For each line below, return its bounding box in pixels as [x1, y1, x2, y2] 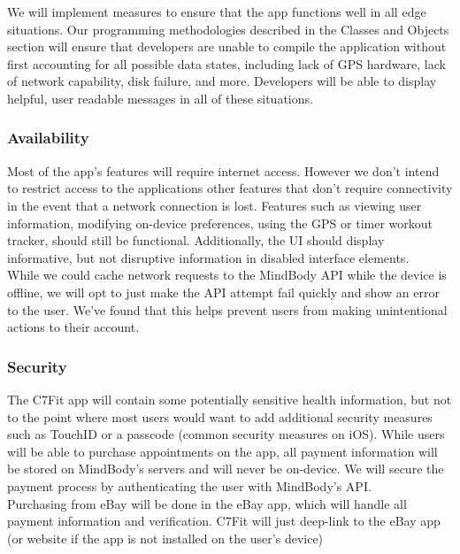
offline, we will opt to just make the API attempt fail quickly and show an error [7, 282, 440, 301]
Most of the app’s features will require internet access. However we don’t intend [7, 161, 440, 180]
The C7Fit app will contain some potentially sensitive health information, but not [7, 389, 452, 408]
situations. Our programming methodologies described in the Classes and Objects [7, 19, 449, 38]
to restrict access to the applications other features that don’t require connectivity [7, 179, 453, 197]
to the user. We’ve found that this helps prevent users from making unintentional [7, 300, 448, 319]
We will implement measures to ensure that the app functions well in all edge [7, 3, 426, 20]
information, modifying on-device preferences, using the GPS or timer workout [7, 213, 433, 232]
